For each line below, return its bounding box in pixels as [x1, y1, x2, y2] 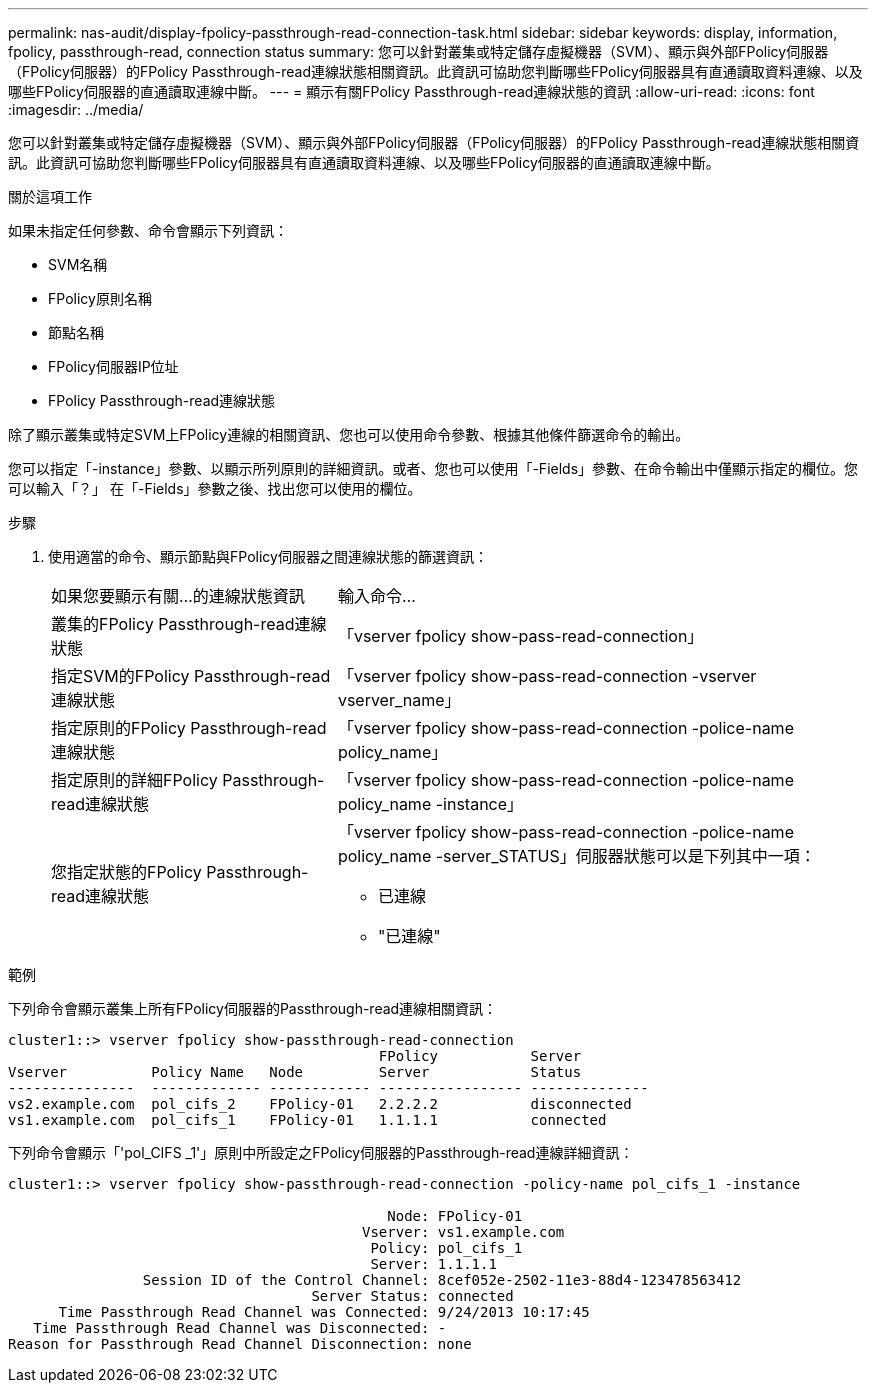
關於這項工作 [8, 188, 92, 205]
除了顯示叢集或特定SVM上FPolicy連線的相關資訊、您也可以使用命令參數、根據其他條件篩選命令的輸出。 [8, 426, 690, 443]
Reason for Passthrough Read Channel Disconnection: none [8, 1336, 472, 1352]
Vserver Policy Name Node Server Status [8, 1064, 582, 1080]
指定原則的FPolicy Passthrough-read [51, 718, 327, 738]
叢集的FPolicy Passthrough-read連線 [51, 614, 327, 634]
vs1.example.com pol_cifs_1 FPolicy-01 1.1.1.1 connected [8, 1112, 607, 1128]
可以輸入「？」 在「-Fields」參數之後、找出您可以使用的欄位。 [8, 480, 422, 497]
